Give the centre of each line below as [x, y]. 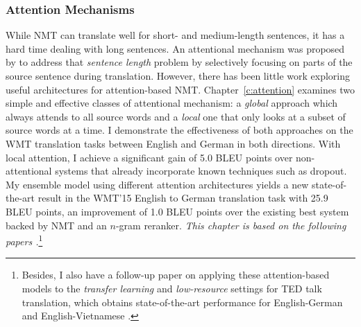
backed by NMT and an [56, 225]
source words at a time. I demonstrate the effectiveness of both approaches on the [179, 130]
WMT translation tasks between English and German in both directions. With [173, 143]
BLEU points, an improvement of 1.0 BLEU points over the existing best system [177, 211]
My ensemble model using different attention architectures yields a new [157, 184]
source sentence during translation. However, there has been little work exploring [178, 76]
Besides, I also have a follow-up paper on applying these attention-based [176, 275]
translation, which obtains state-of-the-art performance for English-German [182, 302]
